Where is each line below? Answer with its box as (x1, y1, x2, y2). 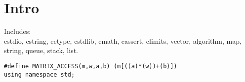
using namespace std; (4, 71, 75, 78)
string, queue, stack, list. (4, 45, 78, 55)
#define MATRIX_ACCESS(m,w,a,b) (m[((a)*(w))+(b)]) (4, 62, 177, 70)
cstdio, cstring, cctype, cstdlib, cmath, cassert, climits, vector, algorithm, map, (4, 35, 242, 46)
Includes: (4, 26, 31, 36)
